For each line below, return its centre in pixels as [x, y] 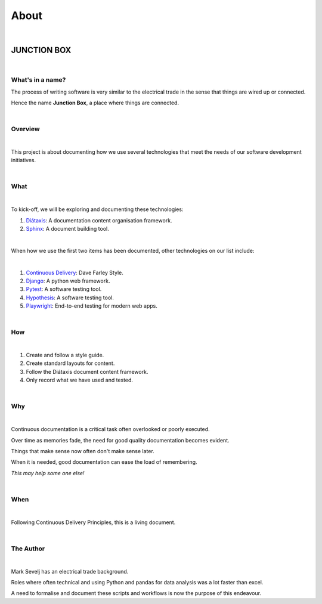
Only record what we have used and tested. [80, 380]
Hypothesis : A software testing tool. [70, 298]
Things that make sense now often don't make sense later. [83, 451]
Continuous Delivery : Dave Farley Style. [75, 272]
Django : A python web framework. [68, 281]
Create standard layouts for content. [70, 363]
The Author [28, 549]
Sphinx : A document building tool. [68, 229]
